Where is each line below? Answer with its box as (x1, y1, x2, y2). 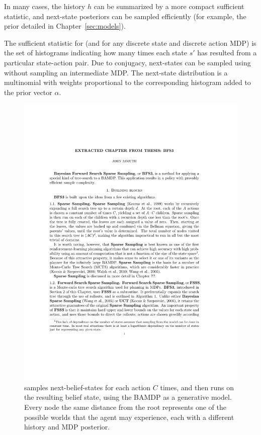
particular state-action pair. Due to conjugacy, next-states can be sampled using (4, 57, 251, 67)
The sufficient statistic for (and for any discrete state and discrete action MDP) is (4, 37, 256, 48)
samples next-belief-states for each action (24, 382, 151, 392)
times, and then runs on (160, 382, 234, 392)
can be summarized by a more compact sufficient (94, 1, 244, 11)
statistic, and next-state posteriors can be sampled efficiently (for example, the (4, 11, 246, 21)
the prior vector (4, 86, 52, 97)
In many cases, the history (4, 1, 85, 11)
